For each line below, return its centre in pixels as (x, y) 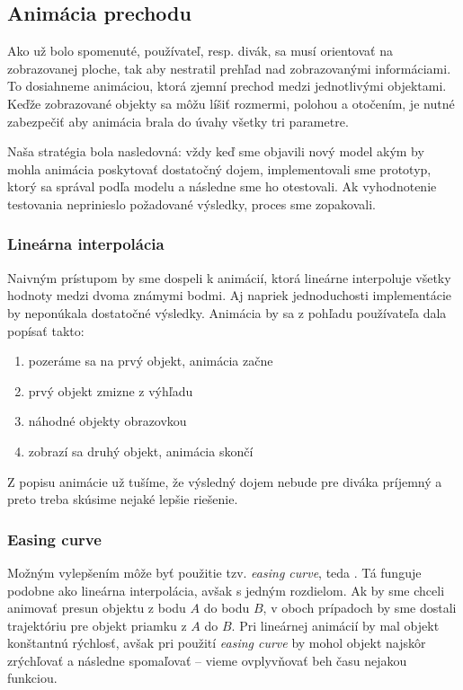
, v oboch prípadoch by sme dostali (360, 608)
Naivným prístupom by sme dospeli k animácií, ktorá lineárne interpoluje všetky (229, 277)
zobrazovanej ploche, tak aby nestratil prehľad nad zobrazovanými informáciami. (229, 68)
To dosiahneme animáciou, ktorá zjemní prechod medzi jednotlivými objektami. (227, 86)
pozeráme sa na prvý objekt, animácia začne (151, 361)
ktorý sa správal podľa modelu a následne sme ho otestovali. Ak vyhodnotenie (222, 186)
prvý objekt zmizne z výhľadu (111, 390)
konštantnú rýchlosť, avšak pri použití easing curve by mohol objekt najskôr (217, 643)
